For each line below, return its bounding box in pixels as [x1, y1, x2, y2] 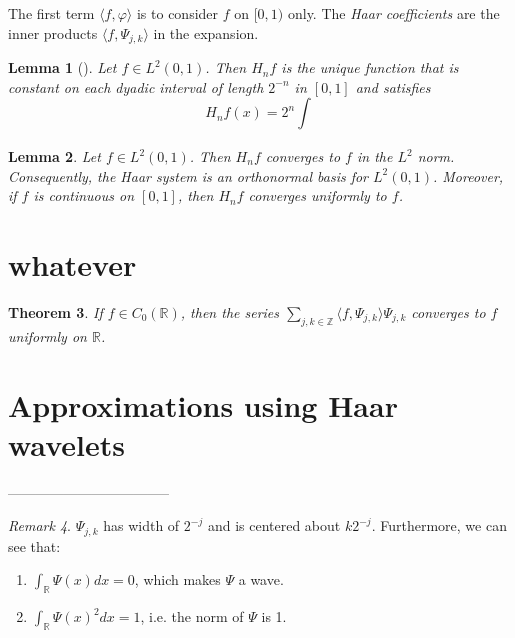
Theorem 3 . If [8, 301, 103, 322]
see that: [8, 535, 61, 556]
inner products [8, 22, 98, 43]
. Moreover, [432, 165, 504, 186]
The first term [8, 3, 95, 23]
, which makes [134, 569, 221, 590]
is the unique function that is [281, 57, 459, 78]
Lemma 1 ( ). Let [8, 57, 117, 78]
